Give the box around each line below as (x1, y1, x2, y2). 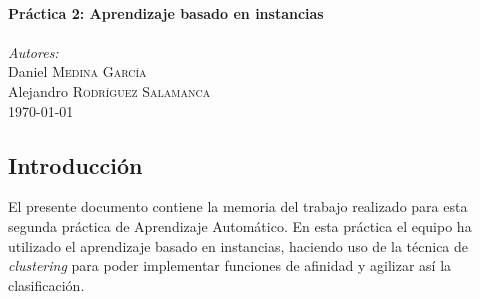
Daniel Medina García (8, 61, 147, 82)
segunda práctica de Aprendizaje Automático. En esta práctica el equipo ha (8, 215, 472, 236)
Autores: (8, 41, 59, 62)
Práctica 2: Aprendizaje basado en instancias (8, 2, 324, 23)
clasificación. (8, 274, 85, 295)
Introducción (8, 149, 143, 180)
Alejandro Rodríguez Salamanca (8, 80, 211, 101)
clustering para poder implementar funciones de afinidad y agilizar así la (8, 255, 452, 276)
